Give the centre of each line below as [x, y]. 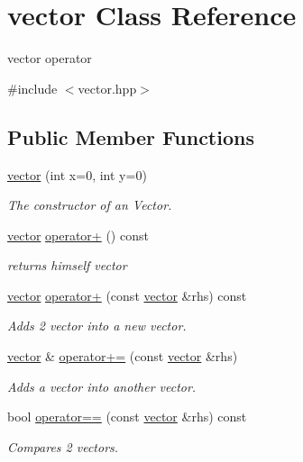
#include [32, 88]
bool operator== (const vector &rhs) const [127, 417]
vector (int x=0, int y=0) [77, 174]
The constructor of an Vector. [90, 205]
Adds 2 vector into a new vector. [97, 326]
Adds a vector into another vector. [102, 386]
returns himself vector [67, 265]
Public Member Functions [131, 136]
